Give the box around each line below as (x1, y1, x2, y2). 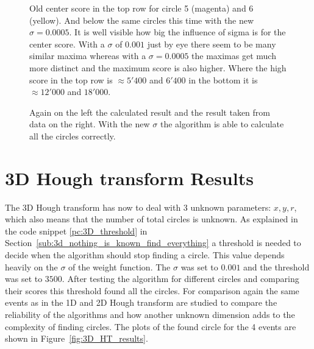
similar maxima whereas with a (29, 49, 146, 62)
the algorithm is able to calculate (160, 118, 284, 130)
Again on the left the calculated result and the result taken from (29, 105, 270, 118)
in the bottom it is (188, 73, 258, 86)
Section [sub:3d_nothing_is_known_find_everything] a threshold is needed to (5, 236, 301, 249)
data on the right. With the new (29, 118, 150, 130)
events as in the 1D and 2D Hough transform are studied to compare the (5, 296, 277, 309)
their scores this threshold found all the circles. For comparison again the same (5, 284, 299, 297)
